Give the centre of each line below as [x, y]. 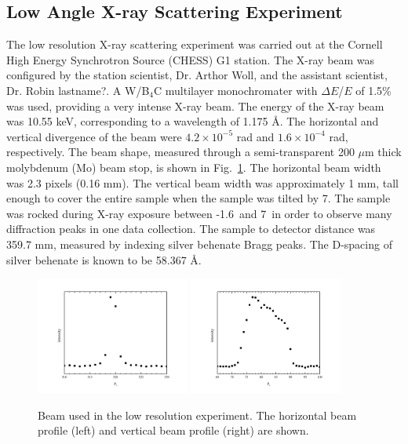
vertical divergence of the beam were [94, 136]
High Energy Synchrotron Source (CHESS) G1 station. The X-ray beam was [191, 59]
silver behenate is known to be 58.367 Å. [104, 259]
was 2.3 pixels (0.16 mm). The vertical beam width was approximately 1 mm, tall [202, 182]
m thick [383, 152]
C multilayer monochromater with [236, 90]
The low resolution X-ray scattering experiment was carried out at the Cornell [195, 44]
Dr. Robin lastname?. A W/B [78, 90]
